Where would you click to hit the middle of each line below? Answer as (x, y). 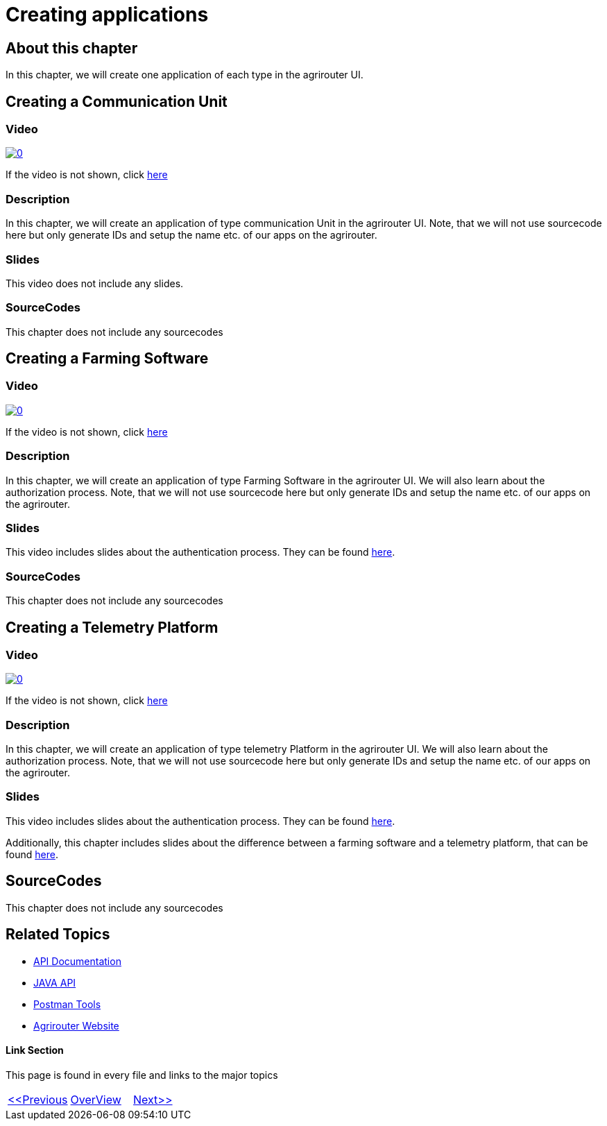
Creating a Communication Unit (117, 101)
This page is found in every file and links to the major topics (142, 1075)
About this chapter (72, 48)
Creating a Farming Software (107, 359)
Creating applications (107, 15)
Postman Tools (67, 1004)
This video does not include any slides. (95, 283)
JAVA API (55, 982)
